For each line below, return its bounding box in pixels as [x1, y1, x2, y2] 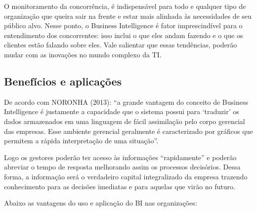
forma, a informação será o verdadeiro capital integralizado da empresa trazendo [4, 171, 248, 181]
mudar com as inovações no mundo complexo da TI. [4, 49, 162, 59]
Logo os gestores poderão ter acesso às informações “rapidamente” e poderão [4, 152, 237, 162]
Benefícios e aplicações [4, 73, 122, 88]
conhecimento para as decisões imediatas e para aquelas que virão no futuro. [4, 181, 235, 191]
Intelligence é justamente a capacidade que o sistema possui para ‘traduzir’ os [4, 106, 239, 117]
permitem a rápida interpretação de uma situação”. [4, 135, 159, 146]
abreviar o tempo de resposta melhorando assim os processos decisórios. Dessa [4, 162, 241, 172]
